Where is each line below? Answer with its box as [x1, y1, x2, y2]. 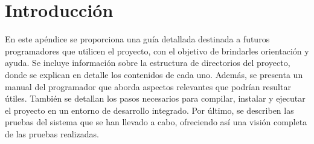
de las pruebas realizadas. [5, 127, 99, 140]
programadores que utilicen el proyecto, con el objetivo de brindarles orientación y [5, 44, 309, 57]
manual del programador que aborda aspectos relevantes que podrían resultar [5, 80, 291, 93]
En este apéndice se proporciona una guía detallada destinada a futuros [5, 33, 270, 45]
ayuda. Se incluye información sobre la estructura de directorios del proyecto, [5, 56, 290, 69]
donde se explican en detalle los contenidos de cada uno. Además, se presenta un [5, 68, 303, 80]
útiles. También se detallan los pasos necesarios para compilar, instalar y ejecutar [5, 92, 306, 105]
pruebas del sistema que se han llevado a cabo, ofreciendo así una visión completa [5, 116, 307, 128]
